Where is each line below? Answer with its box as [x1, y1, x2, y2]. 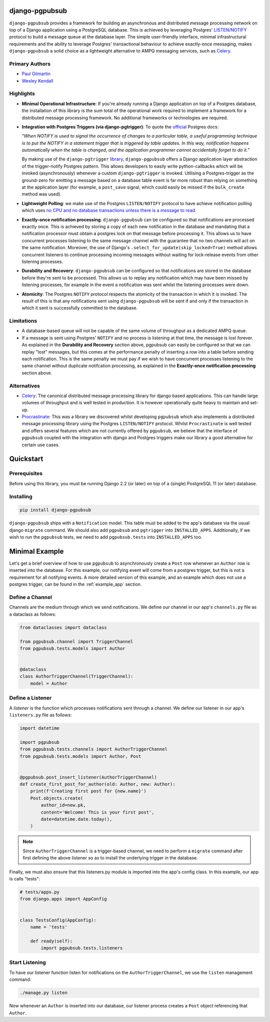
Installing [9, 493, 32, 500]
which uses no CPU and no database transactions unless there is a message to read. [21, 208, 196, 214]
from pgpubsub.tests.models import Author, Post [19, 753, 141, 759]
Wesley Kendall [21, 78, 53, 84]
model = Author [30, 680, 67, 686]
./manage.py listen [19, 990, 67, 995]
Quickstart [9, 455, 43, 463]
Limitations [9, 318, 37, 325]
